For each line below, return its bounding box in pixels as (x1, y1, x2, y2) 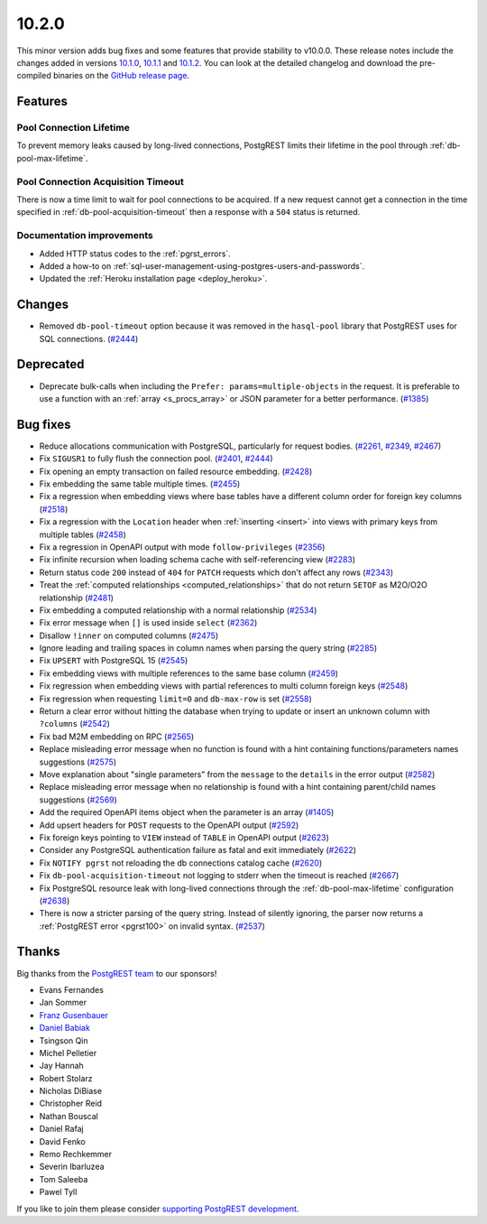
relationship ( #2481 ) (39, 592, 115, 603)
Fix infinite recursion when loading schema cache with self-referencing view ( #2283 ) (39, 554, 356, 565)
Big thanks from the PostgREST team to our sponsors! (16, 968, 217, 978)
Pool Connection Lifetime (16, 122, 130, 134)
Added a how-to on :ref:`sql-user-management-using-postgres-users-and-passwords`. (39, 260, 365, 271)
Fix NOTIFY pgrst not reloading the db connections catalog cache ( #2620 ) (39, 858, 323, 868)
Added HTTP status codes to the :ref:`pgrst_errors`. (39, 248, 232, 259)
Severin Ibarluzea (39, 1161, 105, 1173)
